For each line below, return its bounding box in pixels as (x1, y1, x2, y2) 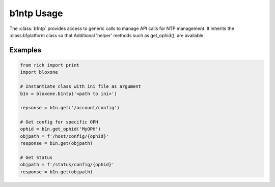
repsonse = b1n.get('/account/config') (20, 105, 120, 111)
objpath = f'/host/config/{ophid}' (20, 133, 109, 139)
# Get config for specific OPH (20, 119, 99, 125)
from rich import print (20, 62, 80, 68)
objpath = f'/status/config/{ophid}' (20, 162, 115, 168)
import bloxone (20, 69, 58, 75)
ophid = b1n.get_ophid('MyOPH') (20, 126, 101, 132)
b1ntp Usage (9, 8, 63, 19)
